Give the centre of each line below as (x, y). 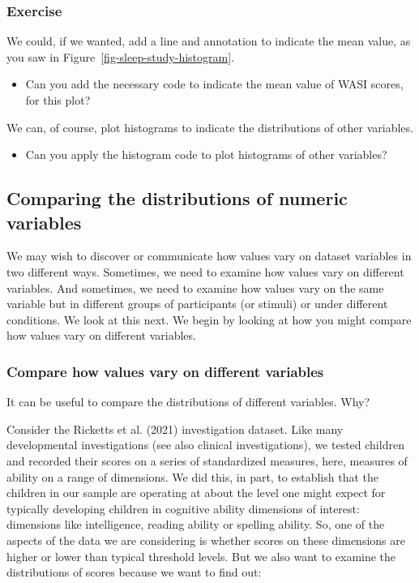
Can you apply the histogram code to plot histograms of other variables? (206, 154)
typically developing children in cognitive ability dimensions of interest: (183, 508)
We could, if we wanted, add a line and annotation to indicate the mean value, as (209, 41)
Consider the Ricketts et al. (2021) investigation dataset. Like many (175, 429)
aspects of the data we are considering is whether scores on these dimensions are (206, 540)
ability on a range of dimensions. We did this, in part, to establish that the (193, 476)
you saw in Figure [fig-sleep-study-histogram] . (120, 56)
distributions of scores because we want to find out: (134, 572)
